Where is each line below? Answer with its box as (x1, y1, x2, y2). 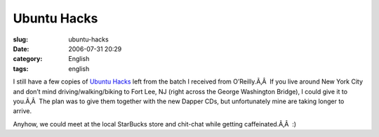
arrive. (13, 107, 32, 115)
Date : (13, 44, 29, 53)
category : (13, 55, 43, 63)
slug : (13, 35, 28, 44)
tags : (13, 64, 29, 73)
